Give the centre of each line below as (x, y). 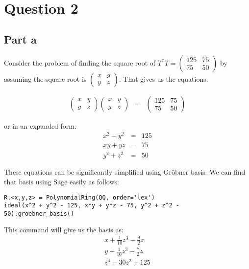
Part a (20, 39)
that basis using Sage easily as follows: (62, 182)
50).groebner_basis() (39, 213)
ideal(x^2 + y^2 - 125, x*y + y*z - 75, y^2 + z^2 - (92, 206)
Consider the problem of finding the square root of (80, 62)
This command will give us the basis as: (64, 229)
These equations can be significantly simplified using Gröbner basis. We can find (125, 172)
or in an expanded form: (40, 125)
